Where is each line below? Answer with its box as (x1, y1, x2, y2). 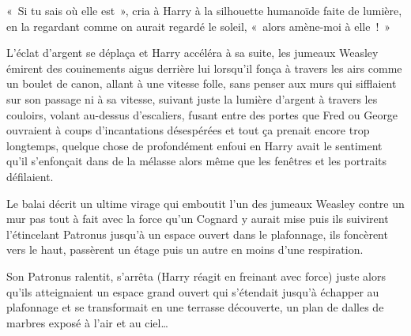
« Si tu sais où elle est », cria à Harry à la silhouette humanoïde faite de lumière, (6, 2, 402, 18)
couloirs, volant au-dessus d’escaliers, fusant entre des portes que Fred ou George (6, 106, 398, 123)
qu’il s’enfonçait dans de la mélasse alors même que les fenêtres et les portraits (6, 153, 387, 169)
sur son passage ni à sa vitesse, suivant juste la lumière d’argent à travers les (6, 90, 378, 107)
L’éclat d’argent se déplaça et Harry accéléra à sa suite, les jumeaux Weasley (6, 44, 379, 61)
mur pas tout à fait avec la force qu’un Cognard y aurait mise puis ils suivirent (6, 210, 389, 227)
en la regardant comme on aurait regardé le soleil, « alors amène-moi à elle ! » (6, 17, 391, 34)
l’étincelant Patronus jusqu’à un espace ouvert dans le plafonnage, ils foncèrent (6, 225, 388, 242)
